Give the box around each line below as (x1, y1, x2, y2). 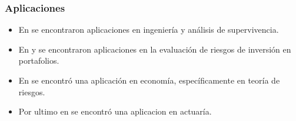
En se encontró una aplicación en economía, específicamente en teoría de (18, 74, 280, 86)
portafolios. (18, 54, 59, 67)
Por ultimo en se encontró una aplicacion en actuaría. (18, 105, 212, 117)
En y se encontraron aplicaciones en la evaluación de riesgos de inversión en (18, 43, 291, 55)
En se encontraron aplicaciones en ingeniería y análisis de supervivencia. (18, 23, 279, 36)
